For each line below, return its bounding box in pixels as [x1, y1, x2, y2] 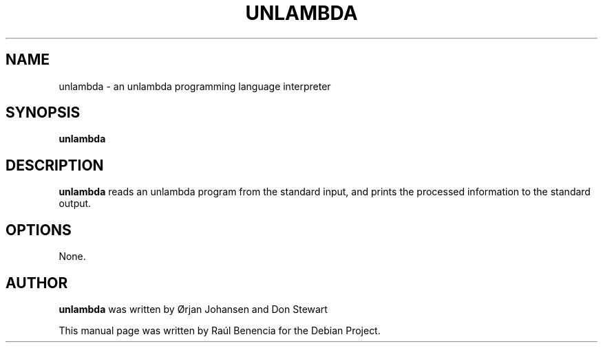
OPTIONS [6, 221, 72, 239]
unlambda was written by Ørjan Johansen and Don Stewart [59, 303, 328, 315]
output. [59, 197, 92, 210]
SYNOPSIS [6, 104, 81, 122]
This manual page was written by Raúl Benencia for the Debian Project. [59, 324, 381, 336]
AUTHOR [6, 274, 68, 292]
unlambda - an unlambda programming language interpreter [59, 80, 331, 92]
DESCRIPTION [6, 156, 104, 174]
